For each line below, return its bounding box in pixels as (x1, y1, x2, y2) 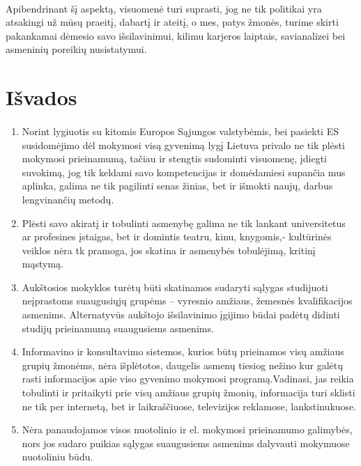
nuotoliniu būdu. (22, 449, 93, 464)
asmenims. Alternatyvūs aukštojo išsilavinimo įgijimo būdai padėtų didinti (22, 307, 340, 322)
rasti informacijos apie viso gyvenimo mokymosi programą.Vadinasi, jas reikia (22, 371, 354, 386)
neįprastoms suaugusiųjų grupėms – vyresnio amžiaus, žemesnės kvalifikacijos (22, 293, 353, 308)
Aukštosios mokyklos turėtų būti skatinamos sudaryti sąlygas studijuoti (22, 279, 328, 294)
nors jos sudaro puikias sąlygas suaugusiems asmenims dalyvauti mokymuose (22, 435, 350, 450)
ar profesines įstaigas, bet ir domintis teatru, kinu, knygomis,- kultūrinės (22, 229, 332, 244)
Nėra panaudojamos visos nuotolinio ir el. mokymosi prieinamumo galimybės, (22, 422, 353, 437)
